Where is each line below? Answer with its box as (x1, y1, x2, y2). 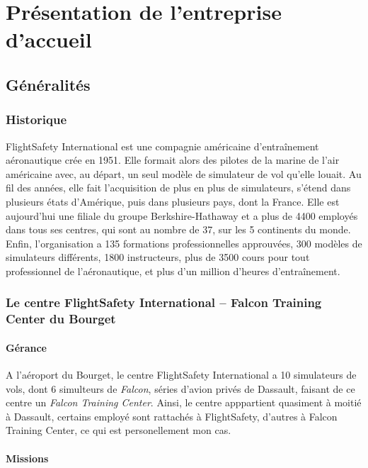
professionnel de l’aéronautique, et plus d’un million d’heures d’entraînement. (6, 263, 340, 278)
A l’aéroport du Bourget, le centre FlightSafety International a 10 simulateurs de (6, 367, 357, 382)
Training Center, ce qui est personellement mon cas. (6, 423, 231, 438)
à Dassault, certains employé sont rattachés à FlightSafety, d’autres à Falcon (6, 408, 338, 423)
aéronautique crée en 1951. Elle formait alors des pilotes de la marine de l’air (6, 152, 340, 167)
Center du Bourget (6, 310, 116, 328)
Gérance (6, 340, 47, 355)
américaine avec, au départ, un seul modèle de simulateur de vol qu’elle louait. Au (6, 166, 362, 181)
